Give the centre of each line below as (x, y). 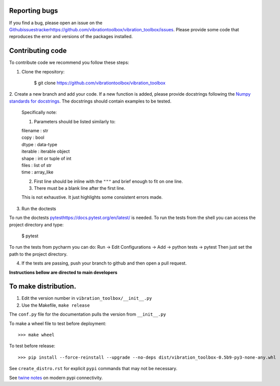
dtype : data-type (39, 144)
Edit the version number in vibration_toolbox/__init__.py (87, 298)
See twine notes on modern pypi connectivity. (56, 378)
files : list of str (37, 165)
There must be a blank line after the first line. (80, 188)
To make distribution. (43, 287)
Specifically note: (39, 112)
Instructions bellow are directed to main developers (63, 272)
